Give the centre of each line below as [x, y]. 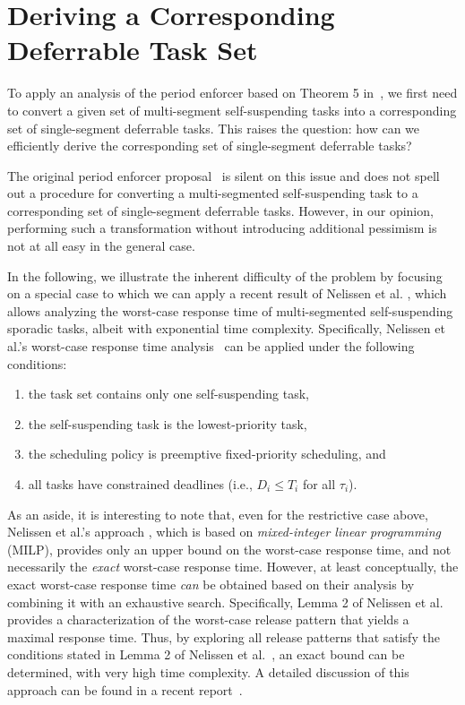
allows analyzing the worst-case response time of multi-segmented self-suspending [230, 310]
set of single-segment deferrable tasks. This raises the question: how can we [214, 128]
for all [319, 484]
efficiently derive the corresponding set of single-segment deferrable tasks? [210, 146]
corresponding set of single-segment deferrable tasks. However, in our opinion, [220, 210]
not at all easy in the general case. [101, 246]
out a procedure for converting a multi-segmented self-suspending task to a [213, 193]
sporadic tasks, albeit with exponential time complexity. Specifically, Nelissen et [226, 328]
